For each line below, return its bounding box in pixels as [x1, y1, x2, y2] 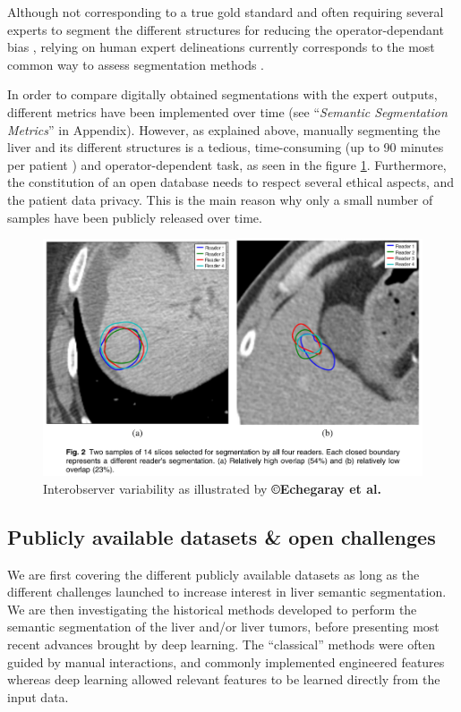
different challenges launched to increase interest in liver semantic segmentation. [7, 582, 447, 601]
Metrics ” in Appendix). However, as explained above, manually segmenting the [7, 120, 440, 139]
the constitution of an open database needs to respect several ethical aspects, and [7, 173, 455, 191]
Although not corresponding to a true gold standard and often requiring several [7, 3, 444, 21]
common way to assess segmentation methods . [7, 55, 265, 73]
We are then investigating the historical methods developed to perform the [7, 599, 417, 618]
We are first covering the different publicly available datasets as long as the [7, 564, 420, 583]
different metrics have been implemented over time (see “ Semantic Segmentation [7, 102, 448, 121]
